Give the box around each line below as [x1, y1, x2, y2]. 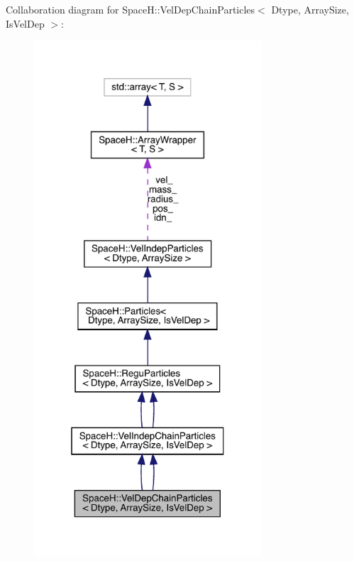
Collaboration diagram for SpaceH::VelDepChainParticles [6, 2, 255, 16]
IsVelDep [6, 16, 45, 31]
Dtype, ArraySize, [271, 2, 349, 16]
